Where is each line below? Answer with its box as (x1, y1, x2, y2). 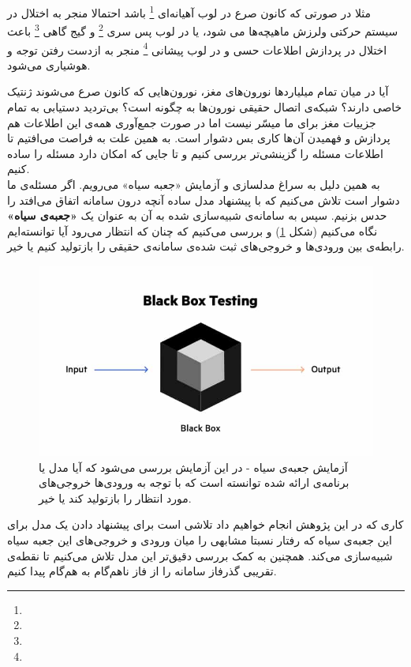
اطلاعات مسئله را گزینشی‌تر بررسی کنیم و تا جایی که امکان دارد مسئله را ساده (7, 145, 383, 161)
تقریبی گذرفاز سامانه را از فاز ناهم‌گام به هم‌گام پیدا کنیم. (7, 563, 277, 579)
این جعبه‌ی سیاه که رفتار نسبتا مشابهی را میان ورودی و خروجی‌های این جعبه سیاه (7, 532, 392, 548)
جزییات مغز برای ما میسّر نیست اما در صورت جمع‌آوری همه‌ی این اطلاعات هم (7, 114, 376, 130)
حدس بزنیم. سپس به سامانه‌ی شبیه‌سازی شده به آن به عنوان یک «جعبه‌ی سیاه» (7, 207, 387, 224)
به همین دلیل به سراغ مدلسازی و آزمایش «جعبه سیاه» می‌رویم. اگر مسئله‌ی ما (7, 175, 380, 192)
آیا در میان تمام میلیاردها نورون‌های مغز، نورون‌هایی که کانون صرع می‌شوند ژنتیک (7, 83, 389, 100)
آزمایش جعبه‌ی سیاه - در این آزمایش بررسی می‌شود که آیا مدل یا (39, 458, 348, 475)
